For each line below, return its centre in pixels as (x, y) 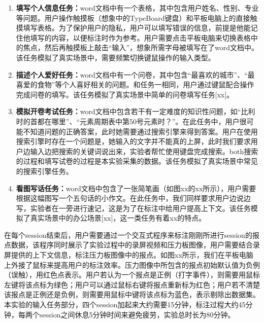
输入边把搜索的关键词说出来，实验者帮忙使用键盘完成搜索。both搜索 (144, 151)
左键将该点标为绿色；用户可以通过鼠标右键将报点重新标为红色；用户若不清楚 (132, 284)
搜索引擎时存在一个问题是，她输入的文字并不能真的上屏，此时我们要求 (133, 141)
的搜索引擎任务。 (44, 171)
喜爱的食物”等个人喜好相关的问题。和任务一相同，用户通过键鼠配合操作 (135, 84)
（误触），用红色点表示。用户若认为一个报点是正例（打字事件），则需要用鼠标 (132, 275)
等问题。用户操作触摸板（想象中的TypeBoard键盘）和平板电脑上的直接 (133, 17)
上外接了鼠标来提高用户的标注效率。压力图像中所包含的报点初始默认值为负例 (132, 264)
